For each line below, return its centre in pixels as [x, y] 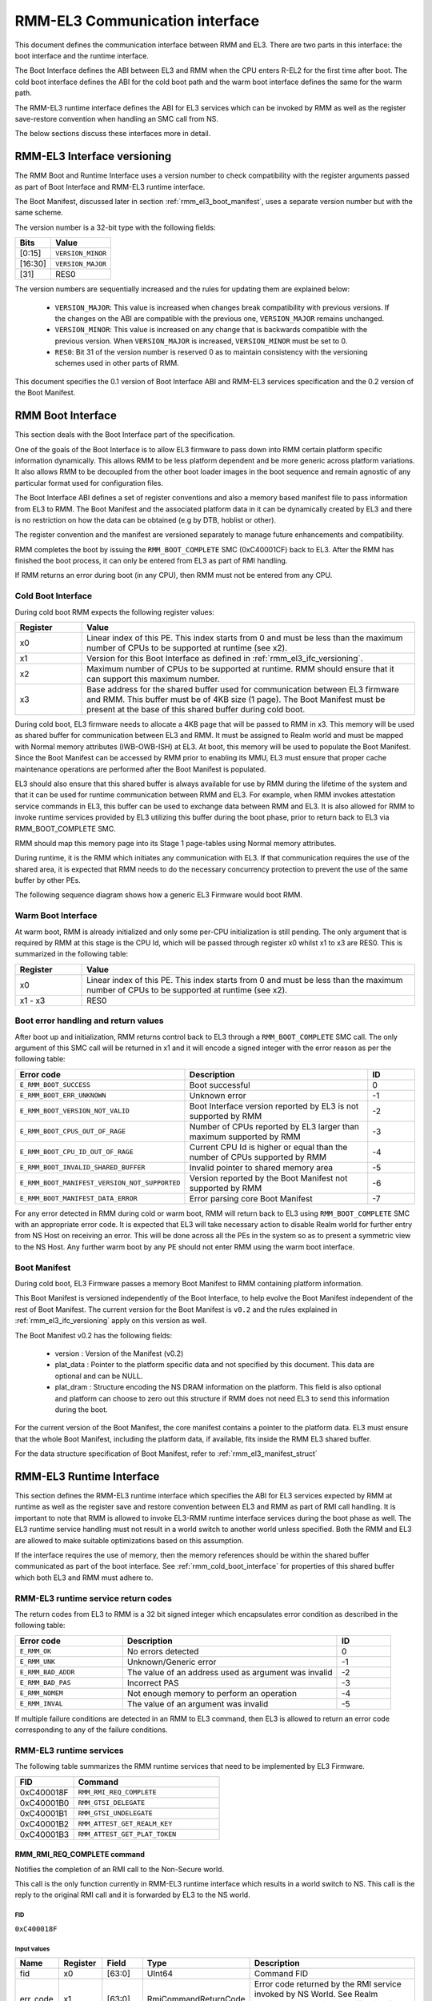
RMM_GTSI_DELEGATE [112, 1803]
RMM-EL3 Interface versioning [93, 156]
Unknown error [218, 1095]
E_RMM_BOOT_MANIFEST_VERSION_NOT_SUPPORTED [100, 1183]
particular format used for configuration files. [89, 483]
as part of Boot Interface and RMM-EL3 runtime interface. [110, 186]
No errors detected [163, 1651]
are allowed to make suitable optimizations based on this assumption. [129, 1540]
